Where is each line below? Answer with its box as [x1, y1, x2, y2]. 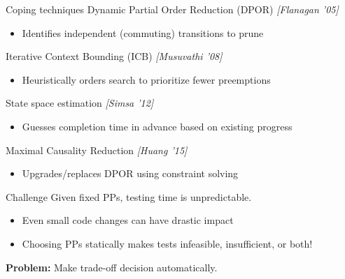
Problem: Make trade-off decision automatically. [6, 259, 218, 274]
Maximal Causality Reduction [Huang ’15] [6, 142, 188, 157]
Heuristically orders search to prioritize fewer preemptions [22, 72, 271, 86]
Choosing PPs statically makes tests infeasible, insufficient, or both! [22, 236, 313, 250]
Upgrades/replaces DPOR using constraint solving [22, 166, 239, 181]
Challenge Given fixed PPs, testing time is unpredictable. [6, 189, 252, 204]
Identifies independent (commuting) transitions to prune [22, 25, 264, 40]
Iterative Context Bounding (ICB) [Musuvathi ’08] [6, 49, 223, 63]
